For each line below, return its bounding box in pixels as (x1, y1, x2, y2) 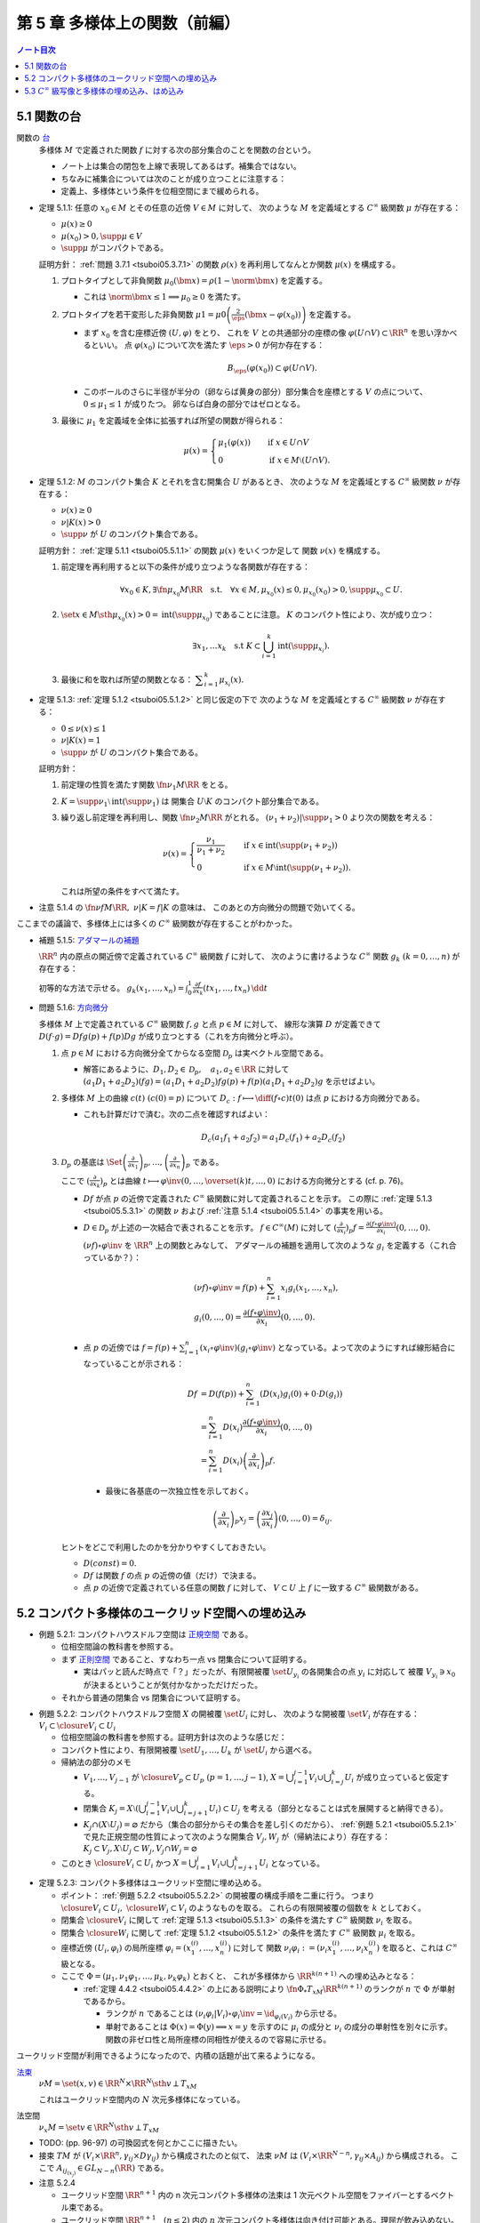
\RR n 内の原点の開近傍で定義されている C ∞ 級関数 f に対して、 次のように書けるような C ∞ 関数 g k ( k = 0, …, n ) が (38, 950, 460, 964)
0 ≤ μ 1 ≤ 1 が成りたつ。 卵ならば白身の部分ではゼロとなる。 (83, 398, 306, 412)
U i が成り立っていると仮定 (344, 1772, 442, 1785)
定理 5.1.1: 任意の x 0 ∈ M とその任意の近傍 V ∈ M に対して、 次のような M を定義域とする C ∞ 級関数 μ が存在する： (38, 201, 461, 215)
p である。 (185, 1156, 224, 1169)
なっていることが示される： (83, 1358, 185, 1368)
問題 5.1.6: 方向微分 (38, 1002, 108, 1013)
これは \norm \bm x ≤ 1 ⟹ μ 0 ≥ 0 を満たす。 (83, 292, 246, 304)
